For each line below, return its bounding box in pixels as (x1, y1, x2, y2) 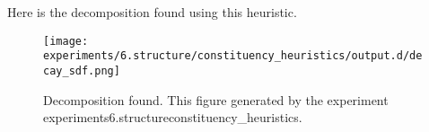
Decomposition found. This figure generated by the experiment (43, 90, 389, 109)
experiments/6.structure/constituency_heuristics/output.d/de (43, 49, 423, 63)
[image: (43, 34, 89, 48)
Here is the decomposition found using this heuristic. (7, 3, 297, 21)
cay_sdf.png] (43, 64, 120, 77)
